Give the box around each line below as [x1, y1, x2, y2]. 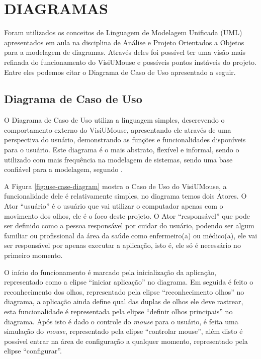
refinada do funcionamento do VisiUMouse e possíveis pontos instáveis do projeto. [4, 56, 256, 67]
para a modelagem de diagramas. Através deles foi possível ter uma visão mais [4, 47, 246, 57]
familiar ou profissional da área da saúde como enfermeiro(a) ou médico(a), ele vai [4, 230, 257, 240]
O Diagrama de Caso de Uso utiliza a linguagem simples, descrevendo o [4, 115, 225, 125]
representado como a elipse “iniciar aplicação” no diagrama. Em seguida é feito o [4, 277, 253, 287]
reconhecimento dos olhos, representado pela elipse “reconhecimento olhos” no [4, 286, 244, 297]
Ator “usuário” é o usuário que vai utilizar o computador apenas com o [4, 201, 223, 211]
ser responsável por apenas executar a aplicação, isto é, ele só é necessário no [4, 240, 241, 250]
